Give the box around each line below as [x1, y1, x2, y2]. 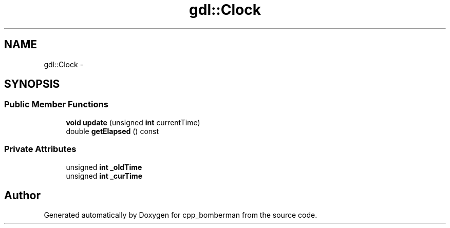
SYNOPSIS [4, 78, 60, 91]
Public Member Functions [4, 99, 108, 110]
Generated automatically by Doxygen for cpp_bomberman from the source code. [44, 211, 317, 220]
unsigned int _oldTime [66, 162, 142, 172]
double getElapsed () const [66, 126, 159, 136]
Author [4, 188, 41, 202]
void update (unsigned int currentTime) [66, 118, 200, 127]
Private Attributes [4, 144, 77, 155]
